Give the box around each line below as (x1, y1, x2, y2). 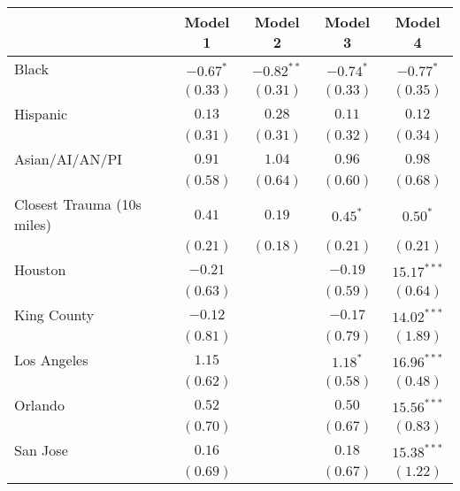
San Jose (14, 440, 68, 460)
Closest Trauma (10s (14, 194, 142, 214)
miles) (14, 214, 51, 234)
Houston (14, 259, 66, 280)
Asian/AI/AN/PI (14, 149, 123, 169)
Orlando (14, 395, 65, 415)
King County (14, 304, 95, 325)
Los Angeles (14, 349, 88, 370)
